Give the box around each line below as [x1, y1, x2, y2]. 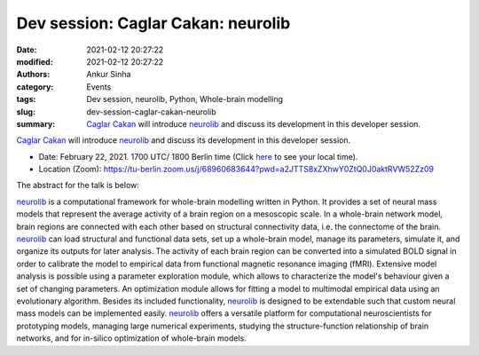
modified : [16, 56, 53, 67]
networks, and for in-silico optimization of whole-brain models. [16, 333, 247, 343]
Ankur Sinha [86, 69, 131, 80]
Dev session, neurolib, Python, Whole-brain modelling [86, 94, 284, 105]
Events [86, 81, 112, 92]
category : [16, 81, 54, 92]
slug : [16, 106, 35, 117]
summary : [16, 118, 56, 129]
